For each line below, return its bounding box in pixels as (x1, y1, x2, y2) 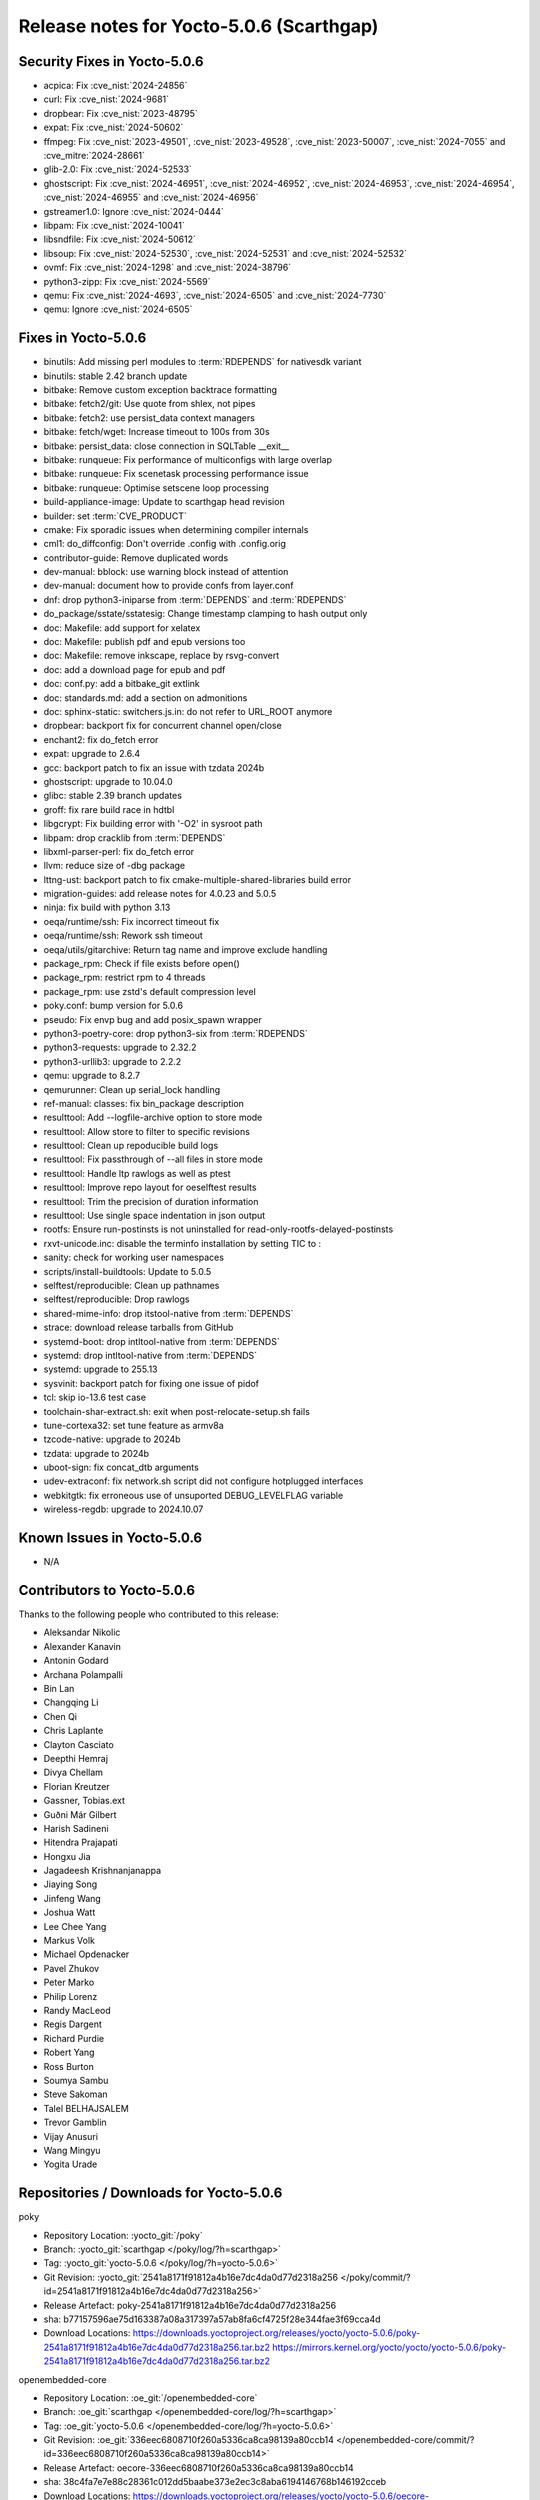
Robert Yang (43, 2046, 95, 2059)
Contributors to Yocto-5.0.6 (18, 1581, 195, 1599)
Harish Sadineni (43, 1822, 109, 1834)
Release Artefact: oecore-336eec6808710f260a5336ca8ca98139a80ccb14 (43, 2461, 354, 2474)
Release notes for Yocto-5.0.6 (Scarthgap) (18, 15, 379, 37)
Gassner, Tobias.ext (43, 1795, 125, 1807)
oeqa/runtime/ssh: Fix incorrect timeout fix (43, 915, 220, 927)
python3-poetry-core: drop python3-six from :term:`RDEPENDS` (43, 1027, 309, 1039)
